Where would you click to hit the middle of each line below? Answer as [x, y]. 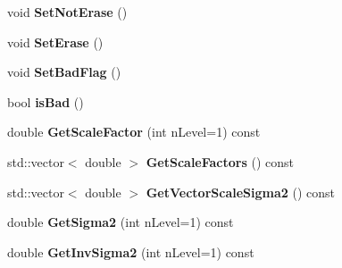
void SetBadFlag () [64, 72]
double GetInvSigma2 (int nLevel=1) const [131, 251]
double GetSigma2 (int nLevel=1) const [121, 222]
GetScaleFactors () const [220, 161]
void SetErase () [55, 42]
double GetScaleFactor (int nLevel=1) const [134, 132]
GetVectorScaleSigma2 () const [240, 192]
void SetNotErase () [67, 12]
